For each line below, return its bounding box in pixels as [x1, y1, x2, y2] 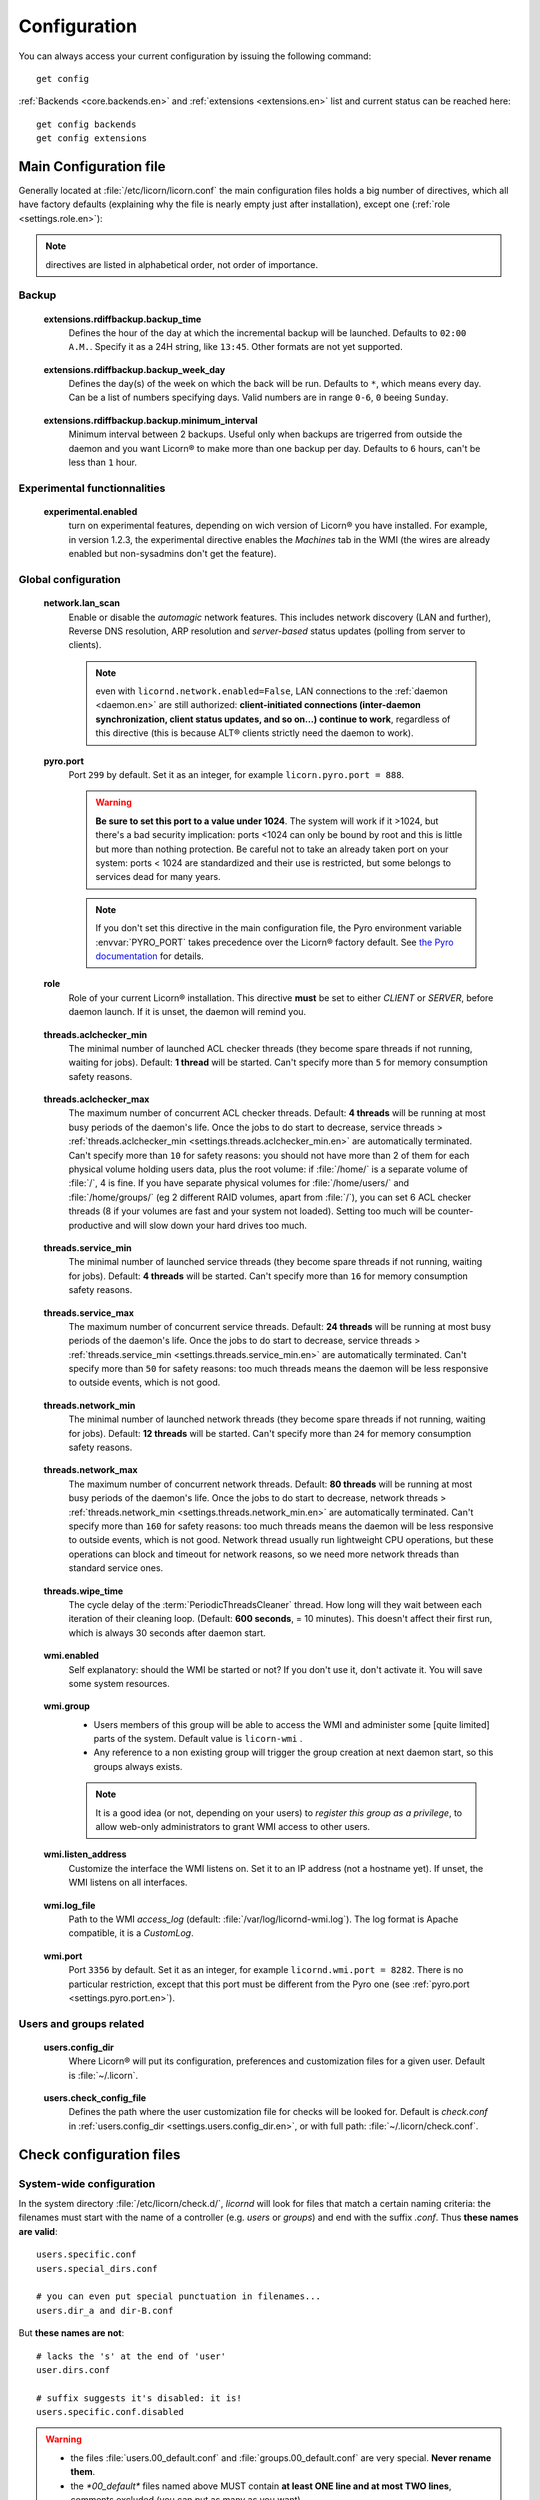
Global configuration [18, 572, 122, 586]
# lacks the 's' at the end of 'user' [36, 2350, 227, 2362]
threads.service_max [43, 1306, 135, 1319]
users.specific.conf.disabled [36, 2406, 185, 2418]
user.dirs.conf [36, 2364, 111, 2375]
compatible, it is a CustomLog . [68, 1927, 194, 1939]
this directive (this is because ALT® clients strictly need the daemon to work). [95, 727, 414, 739]
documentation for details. [95, 950, 204, 962]
